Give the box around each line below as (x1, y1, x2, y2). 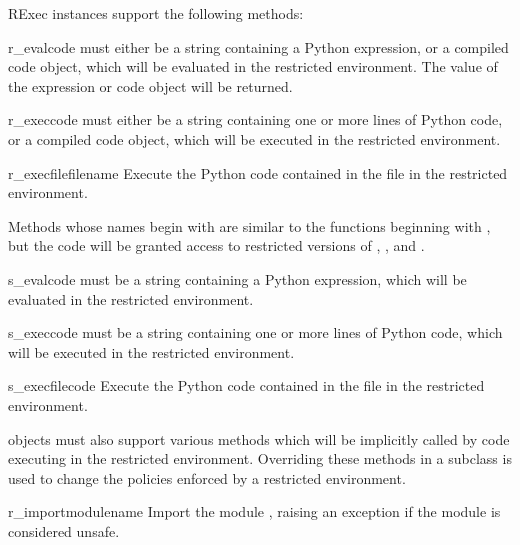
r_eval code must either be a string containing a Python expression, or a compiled (8, 36, 509, 57)
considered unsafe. (8, 520, 120, 541)
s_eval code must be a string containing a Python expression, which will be (8, 268, 467, 289)
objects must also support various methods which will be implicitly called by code (8, 428, 510, 449)
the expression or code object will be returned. (8, 75, 293, 96)
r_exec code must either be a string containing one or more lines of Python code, (8, 109, 503, 130)
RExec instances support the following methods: (8, 3, 304, 23)
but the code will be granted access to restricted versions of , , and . (8, 235, 425, 256)
